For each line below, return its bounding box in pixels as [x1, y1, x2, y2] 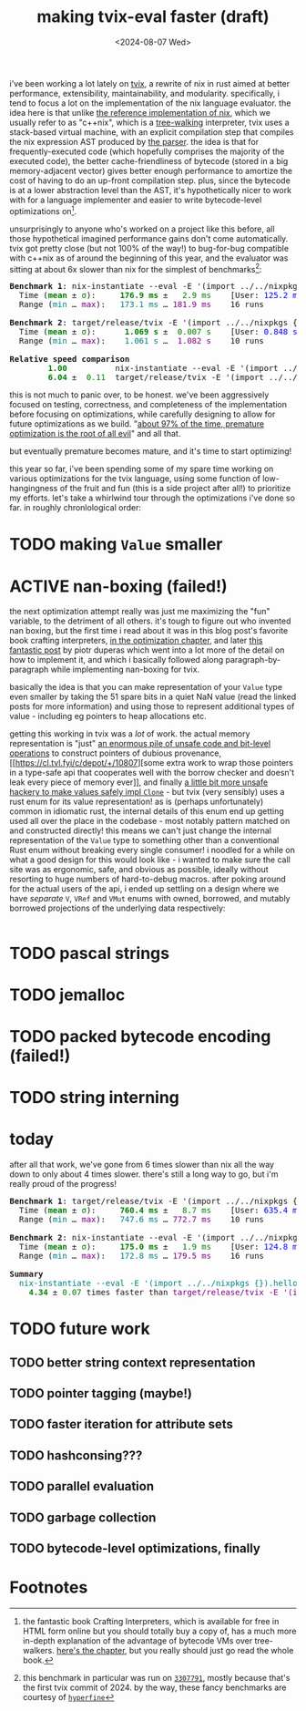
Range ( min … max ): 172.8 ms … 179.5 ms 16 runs [18, 1251, 264, 1262]
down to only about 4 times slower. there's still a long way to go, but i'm [9, 1169, 279, 1180]
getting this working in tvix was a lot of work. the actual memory [9, 728, 250, 739]
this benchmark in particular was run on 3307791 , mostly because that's [22, 1672, 291, 1683]
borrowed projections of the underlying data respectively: [9, 902, 226, 913]
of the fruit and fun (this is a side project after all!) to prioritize [59, 483, 291, 494]
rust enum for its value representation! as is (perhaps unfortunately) [9, 796, 264, 808]
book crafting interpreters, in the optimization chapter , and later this [9, 635, 263, 646]
